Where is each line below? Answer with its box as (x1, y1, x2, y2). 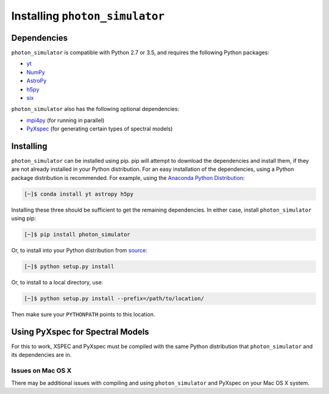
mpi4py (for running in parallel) (26, 116, 105, 124)
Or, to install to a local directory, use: (11, 279, 104, 286)
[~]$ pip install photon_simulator (24, 231, 130, 238)
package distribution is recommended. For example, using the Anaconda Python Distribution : (11, 174, 245, 181)
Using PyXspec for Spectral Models (11, 326, 149, 337)
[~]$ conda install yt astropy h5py (24, 190, 134, 198)
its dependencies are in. (11, 351, 72, 359)
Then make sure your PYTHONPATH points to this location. (11, 311, 155, 318)
